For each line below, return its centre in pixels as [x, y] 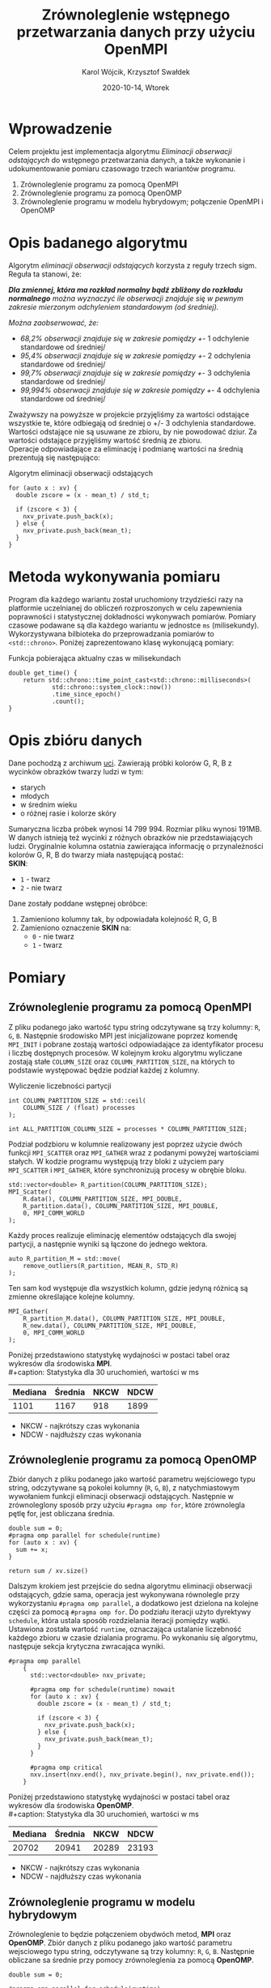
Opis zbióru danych [76, 740]
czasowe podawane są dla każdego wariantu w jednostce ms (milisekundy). [134, 625]
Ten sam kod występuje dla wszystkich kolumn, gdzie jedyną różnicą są [128, 1287]
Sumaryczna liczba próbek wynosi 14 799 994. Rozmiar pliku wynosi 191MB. [135, 829]
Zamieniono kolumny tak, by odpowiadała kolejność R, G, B [119, 919]
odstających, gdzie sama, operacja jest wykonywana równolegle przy [124, 1595]
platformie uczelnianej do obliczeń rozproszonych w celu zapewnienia [125, 608]
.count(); [68, 701]
